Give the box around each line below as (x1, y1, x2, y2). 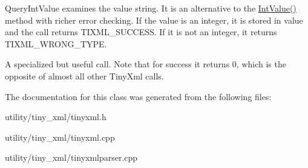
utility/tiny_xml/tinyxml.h (5, 110, 106, 123)
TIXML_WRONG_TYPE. (5, 37, 107, 50)
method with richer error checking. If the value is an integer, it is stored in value (5, 13, 303, 26)
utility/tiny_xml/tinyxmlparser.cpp (5, 151, 138, 164)
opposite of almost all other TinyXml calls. (5, 69, 164, 82)
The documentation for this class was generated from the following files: (5, 90, 272, 102)
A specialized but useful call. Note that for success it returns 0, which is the (5, 58, 286, 70)
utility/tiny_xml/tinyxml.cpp (5, 130, 115, 143)
